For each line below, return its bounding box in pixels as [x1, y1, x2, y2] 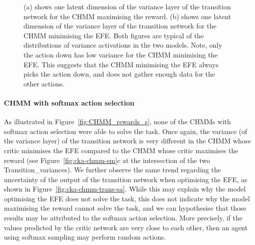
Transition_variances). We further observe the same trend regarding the [4, 164, 221, 175]
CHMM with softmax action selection [4, 97, 135, 108]
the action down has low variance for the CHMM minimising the [24, 49, 218, 59]
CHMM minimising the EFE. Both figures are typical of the [24, 30, 204, 40]
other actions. [24, 78, 65, 88]
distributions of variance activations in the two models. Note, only [24, 40, 222, 50]
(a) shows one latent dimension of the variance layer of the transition [24, 1, 231, 11]
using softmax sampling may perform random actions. [4, 232, 166, 242]
